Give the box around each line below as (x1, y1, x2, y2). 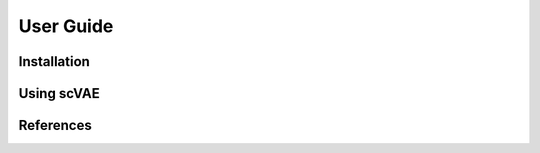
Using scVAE (18, 85, 100, 102)
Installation (18, 53, 90, 70)
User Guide (18, 15, 114, 37)
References (18, 117, 92, 134)
